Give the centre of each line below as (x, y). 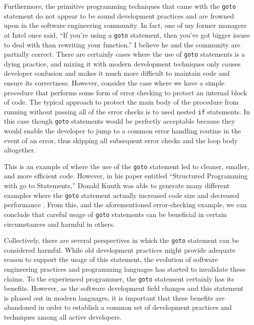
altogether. (20, 150)
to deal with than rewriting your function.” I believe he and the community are (122, 44)
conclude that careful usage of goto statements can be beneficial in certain (116, 214)
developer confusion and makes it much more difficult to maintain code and (117, 73)
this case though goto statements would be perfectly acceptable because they (120, 121)
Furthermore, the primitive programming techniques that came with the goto (120, 6)
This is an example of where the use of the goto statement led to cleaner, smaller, (127, 166)
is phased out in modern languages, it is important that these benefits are (114, 297)
